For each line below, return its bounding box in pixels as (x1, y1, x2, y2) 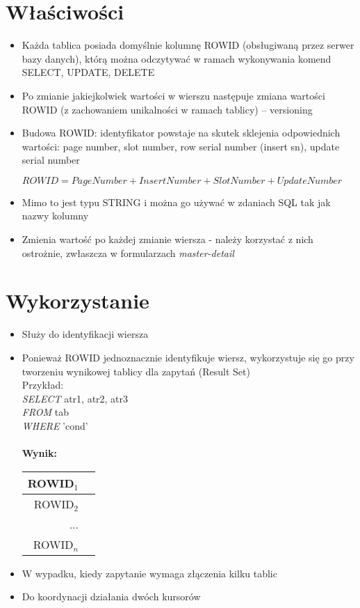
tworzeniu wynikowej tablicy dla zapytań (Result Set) (22, 364, 250, 378)
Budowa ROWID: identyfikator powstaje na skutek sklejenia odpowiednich (22, 125, 341, 140)
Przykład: (22, 377, 64, 392)
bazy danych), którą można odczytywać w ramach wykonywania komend (22, 51, 332, 65)
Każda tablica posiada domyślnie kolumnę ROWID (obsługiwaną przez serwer (22, 38, 354, 52)
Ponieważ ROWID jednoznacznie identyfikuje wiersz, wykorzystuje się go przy (22, 350, 354, 364)
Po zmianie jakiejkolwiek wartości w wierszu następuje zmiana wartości (22, 88, 325, 102)
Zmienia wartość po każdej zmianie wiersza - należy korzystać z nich (22, 232, 313, 247)
